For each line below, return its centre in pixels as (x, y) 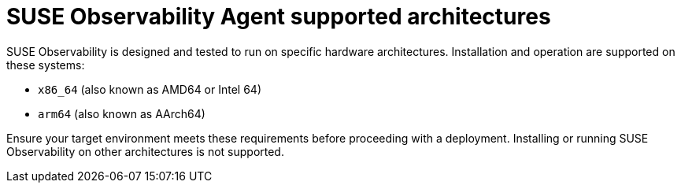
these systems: (46, 65)
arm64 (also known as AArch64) (122, 113)
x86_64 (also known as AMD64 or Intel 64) (150, 89)
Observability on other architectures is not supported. (145, 151)
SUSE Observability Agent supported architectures (279, 17)
